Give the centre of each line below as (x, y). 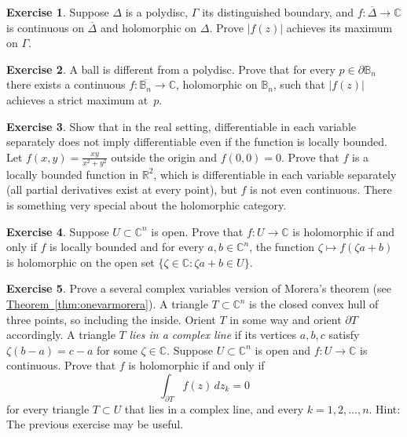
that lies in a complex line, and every (214, 408)
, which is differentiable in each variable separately (275, 174)
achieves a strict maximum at (77, 99)
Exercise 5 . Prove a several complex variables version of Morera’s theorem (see (199, 288)
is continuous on (45, 27)
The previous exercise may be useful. (95, 424)
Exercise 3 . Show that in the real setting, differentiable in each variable (181, 126)
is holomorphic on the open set (81, 262)
